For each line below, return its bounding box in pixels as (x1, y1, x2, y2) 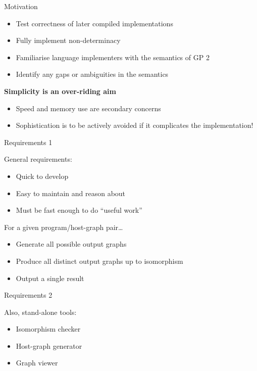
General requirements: (4, 154, 72, 164)
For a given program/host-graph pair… (4, 221, 123, 232)
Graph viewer (16, 357, 58, 368)
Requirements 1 (4, 136, 53, 147)
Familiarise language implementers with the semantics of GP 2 (16, 52, 210, 62)
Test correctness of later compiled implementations (16, 18, 173, 28)
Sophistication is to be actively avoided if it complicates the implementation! (16, 120, 253, 130)
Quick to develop (16, 170, 69, 181)
